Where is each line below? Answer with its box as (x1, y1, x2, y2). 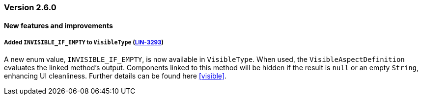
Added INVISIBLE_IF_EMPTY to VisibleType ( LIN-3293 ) (4, 39, 164, 46)
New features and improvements (4, 21, 113, 30)
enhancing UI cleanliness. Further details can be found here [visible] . (4, 72, 227, 80)
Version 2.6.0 (4, 2, 56, 12)
